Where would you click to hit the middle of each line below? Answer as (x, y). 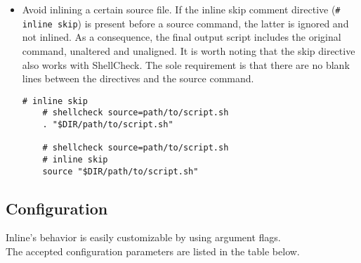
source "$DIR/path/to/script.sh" (120, 171)
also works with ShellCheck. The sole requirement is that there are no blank (186, 64)
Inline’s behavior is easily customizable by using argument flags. (143, 237)
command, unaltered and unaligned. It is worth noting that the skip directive (189, 50)
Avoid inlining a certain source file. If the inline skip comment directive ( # (181, 9)
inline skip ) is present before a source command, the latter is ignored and (185, 23)
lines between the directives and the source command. (138, 78)
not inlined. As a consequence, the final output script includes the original (182, 37)
